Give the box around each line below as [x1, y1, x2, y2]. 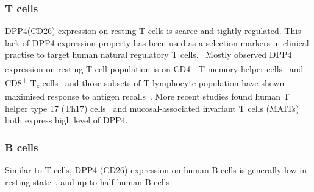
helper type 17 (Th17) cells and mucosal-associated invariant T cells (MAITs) [5, 101, 299, 114]
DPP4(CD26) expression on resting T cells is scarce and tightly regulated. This [5, 24, 301, 37]
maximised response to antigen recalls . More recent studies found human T [5, 90, 290, 103]
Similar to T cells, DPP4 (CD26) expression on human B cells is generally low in [5, 163, 307, 176]
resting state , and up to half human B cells [5, 175, 169, 188]
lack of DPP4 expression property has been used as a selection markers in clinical [5, 36, 309, 49]
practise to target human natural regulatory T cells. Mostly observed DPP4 [5, 48, 292, 61]
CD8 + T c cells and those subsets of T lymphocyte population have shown [5, 75, 285, 91]
